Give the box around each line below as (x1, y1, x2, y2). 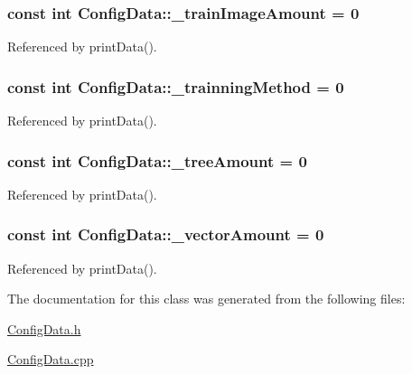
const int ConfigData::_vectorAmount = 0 (7, 223, 324, 246)
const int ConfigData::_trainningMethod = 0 (7, 75, 344, 98)
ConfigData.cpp (7, 350, 94, 369)
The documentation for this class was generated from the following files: (7, 289, 406, 308)
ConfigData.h (7, 319, 81, 338)
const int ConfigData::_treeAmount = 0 (7, 149, 307, 172)
